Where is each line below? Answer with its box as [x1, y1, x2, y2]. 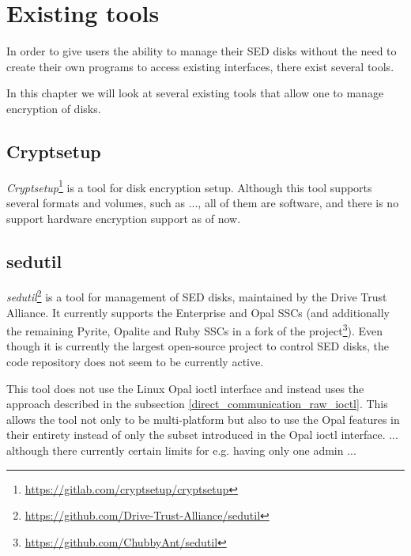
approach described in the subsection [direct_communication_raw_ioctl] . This [6, 395, 388, 412]
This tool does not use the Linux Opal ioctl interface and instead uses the [6, 380, 364, 396]
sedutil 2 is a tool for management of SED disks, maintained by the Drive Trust [6, 286, 387, 304]
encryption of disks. [6, 100, 101, 116]
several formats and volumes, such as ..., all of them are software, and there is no [6, 194, 399, 210]
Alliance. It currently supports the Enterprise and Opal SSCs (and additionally [6, 304, 390, 320]
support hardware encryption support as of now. [6, 210, 241, 226]
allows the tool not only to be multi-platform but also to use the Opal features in [6, 410, 400, 427]
